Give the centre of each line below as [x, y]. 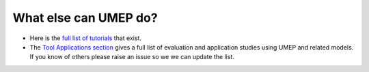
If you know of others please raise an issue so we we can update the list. [132, 57]
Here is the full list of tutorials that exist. [85, 38]
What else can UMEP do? [85, 18]
